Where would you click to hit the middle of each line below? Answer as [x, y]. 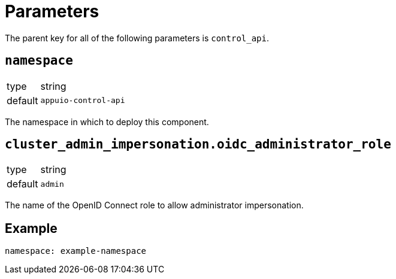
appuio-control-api [83, 101]
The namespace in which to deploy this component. [107, 122]
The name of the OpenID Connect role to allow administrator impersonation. [154, 205]
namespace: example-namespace [76, 251]
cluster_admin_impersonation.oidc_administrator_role [198, 145]
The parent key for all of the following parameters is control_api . [137, 38]
